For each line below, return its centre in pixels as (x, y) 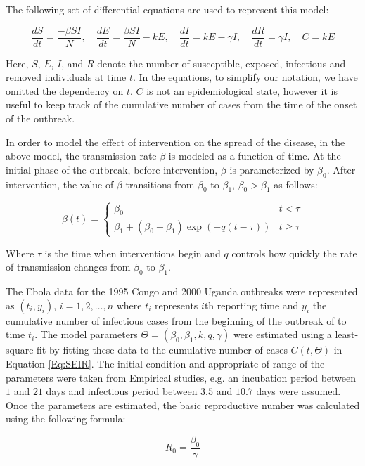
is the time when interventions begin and (133, 253)
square (20, 350)
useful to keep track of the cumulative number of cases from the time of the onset (181, 104)
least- (347, 334)
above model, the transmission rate (81, 156)
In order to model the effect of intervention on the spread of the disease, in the (175, 142)
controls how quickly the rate (294, 253)
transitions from (160, 184)
